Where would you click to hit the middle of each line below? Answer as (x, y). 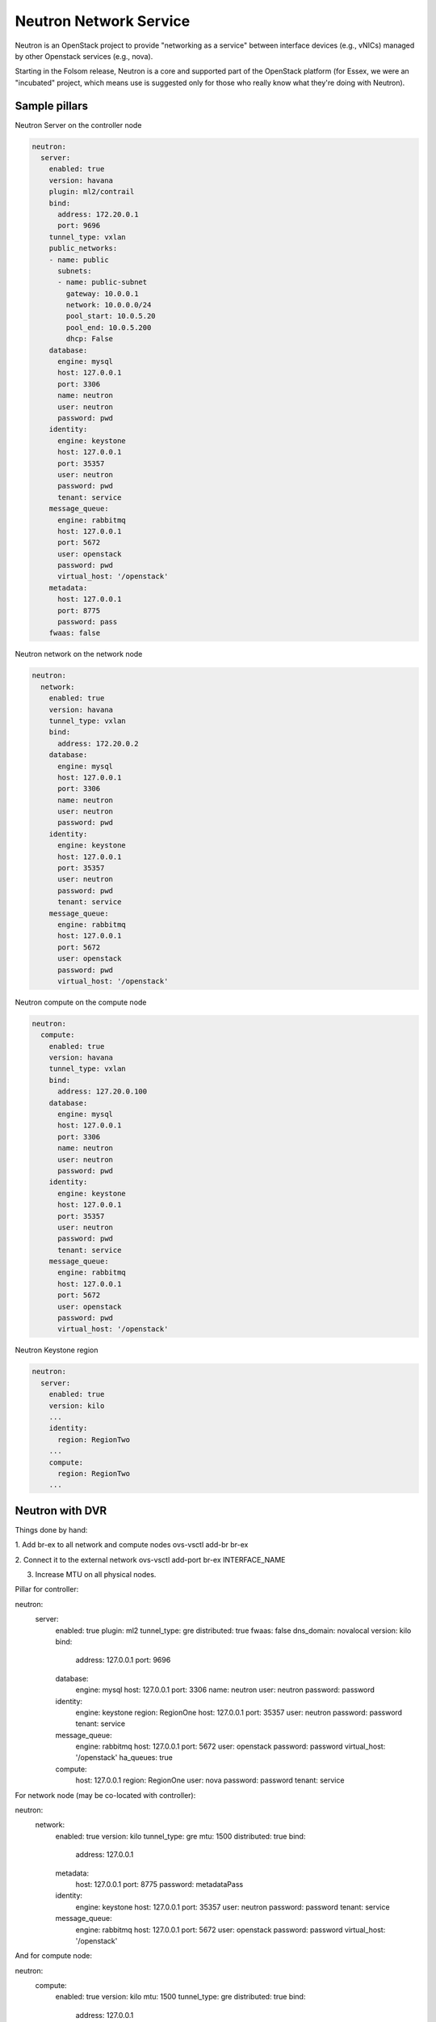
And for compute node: (54, 1956)
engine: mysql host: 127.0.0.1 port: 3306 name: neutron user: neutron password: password (225, 1690)
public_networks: (83, 248)
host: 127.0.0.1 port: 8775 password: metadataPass (159, 1884)
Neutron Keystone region (57, 1350)
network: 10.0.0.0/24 (109, 305)
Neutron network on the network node (79, 654)
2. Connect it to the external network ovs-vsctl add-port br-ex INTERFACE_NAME (150, 1559)
